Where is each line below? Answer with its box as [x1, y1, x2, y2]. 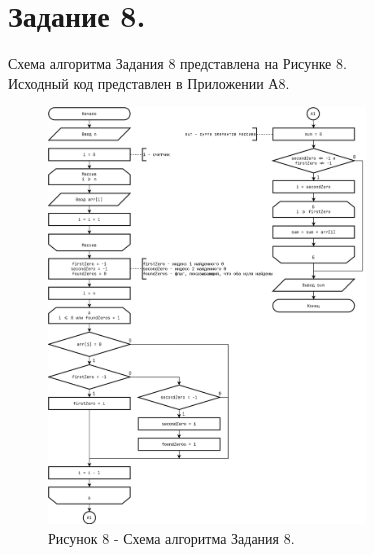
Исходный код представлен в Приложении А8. [8, 72, 290, 93]
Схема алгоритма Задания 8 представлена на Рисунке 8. [8, 53, 347, 74]
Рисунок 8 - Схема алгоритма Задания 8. [48, 527, 295, 548]
